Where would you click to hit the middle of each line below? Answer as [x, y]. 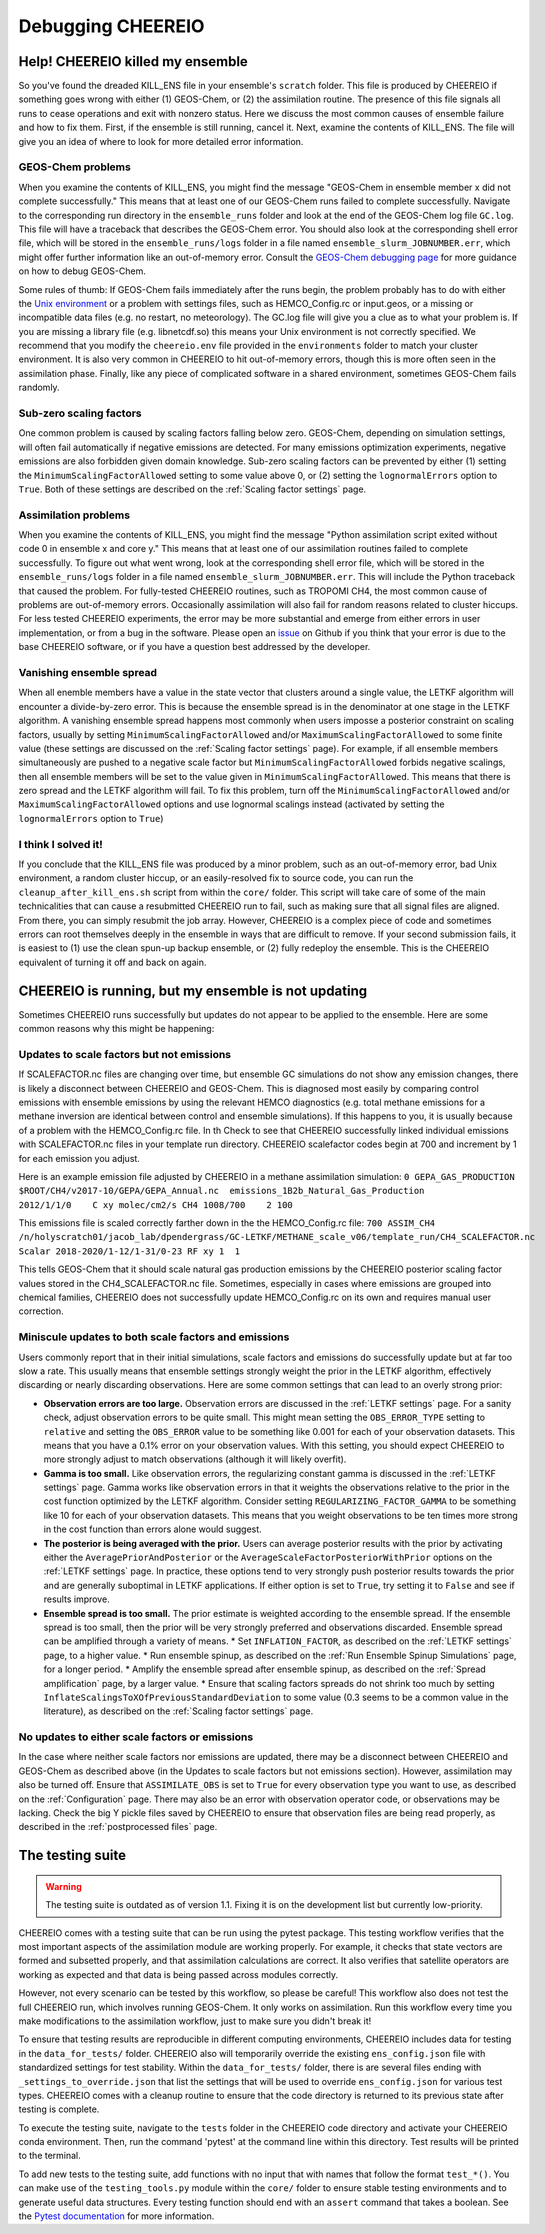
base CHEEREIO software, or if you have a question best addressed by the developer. [194, 647]
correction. [41, 1311]
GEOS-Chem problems [75, 167]
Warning [63, 1886]
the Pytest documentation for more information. [116, 2216]
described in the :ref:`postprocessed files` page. [118, 1827]
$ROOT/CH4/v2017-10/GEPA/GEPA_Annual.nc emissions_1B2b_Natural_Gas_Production [221, 1191]
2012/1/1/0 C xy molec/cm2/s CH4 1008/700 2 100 [156, 1204]
